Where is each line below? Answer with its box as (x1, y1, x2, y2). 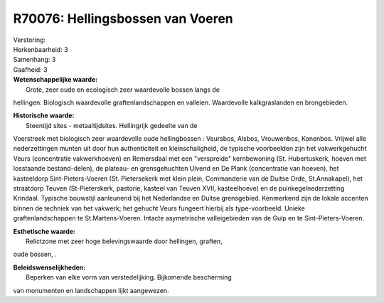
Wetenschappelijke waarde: (13, 75, 98, 84)
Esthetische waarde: (13, 227, 76, 235)
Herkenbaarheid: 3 (13, 45, 68, 53)
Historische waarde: (13, 111, 75, 120)
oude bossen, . (13, 250, 57, 259)
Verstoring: (13, 36, 46, 44)
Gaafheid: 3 (13, 65, 48, 74)
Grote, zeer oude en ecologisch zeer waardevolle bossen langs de (26, 85, 220, 94)
